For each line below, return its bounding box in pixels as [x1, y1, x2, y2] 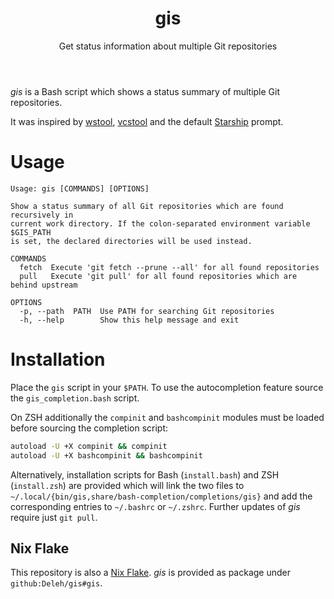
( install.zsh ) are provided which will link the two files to [10, 479, 245, 491]
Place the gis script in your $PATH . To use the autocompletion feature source [10, 381, 324, 393]
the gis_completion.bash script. [10, 392, 140, 404]
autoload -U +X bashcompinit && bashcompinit [10, 450, 203, 461]
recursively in [10, 210, 74, 220]
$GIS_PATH [10, 227, 52, 237]
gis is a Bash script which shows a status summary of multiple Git [10, 85, 281, 97]
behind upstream [10, 280, 78, 290]
